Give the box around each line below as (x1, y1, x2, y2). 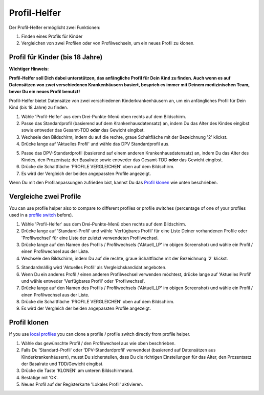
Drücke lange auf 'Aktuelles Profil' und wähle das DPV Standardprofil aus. (21, 141, 170, 147)
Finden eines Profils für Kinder (21, 33, 83, 39)
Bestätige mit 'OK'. (21, 374, 59, 380)
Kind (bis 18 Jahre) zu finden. (9, 104, 68, 110)
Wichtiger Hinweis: (9, 66, 49, 72)
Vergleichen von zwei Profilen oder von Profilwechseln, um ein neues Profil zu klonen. (21, 40, 195, 46)
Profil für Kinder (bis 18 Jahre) (9, 53, 103, 61)
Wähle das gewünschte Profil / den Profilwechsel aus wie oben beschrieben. (21, 340, 176, 346)
